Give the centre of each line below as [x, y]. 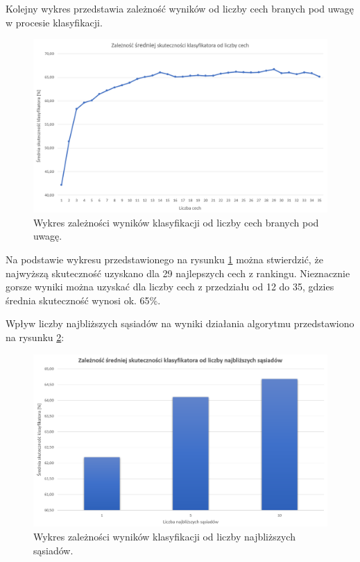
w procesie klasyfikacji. [54, 22]
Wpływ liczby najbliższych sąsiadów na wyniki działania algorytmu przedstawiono [180, 323]
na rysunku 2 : [35, 337]
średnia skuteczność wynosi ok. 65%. [83, 300]
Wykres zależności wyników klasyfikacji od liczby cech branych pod [176, 222]
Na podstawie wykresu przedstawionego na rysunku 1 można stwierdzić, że [164, 259]
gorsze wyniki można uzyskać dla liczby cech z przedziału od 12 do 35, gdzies [170, 287]
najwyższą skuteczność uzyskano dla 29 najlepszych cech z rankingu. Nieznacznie [178, 273]
